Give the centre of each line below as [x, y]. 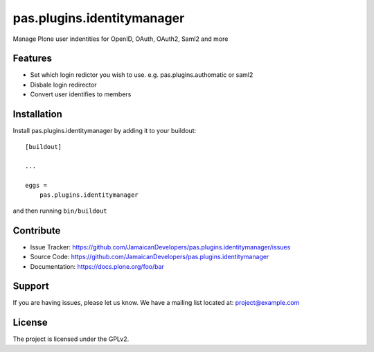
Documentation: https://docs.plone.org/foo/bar [97, 266]
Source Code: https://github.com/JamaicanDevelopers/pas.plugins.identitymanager [150, 257]
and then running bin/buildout [60, 211]
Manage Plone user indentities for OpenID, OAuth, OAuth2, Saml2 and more [121, 39]
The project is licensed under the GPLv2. [71, 339]
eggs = [36, 186]
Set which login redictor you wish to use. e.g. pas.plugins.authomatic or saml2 [142, 75]
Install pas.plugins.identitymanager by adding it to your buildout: [105, 131]
